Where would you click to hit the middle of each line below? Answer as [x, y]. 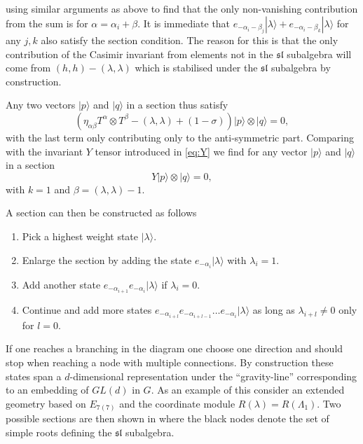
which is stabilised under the [196, 68]
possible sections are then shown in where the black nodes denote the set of [167, 418]
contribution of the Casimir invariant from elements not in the [139, 54]
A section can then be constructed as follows [101, 213]
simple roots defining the [59, 432]
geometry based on [46, 403]
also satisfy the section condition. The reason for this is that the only [190, 40]
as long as [274, 309]
